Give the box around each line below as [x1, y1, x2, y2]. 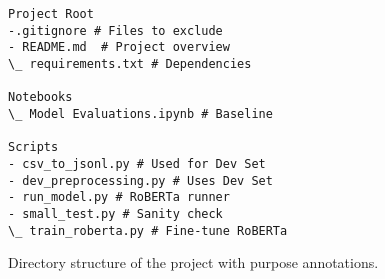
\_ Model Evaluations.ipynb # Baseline [8, 106, 273, 121]
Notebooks [8, 90, 73, 105]
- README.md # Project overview [8, 40, 230, 55]
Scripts [8, 140, 59, 155]
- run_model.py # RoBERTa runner [8, 190, 230, 205]
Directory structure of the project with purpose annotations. [8, 252, 379, 273]
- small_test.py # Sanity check [8, 206, 223, 221]
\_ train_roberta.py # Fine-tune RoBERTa [8, 223, 288, 238]
